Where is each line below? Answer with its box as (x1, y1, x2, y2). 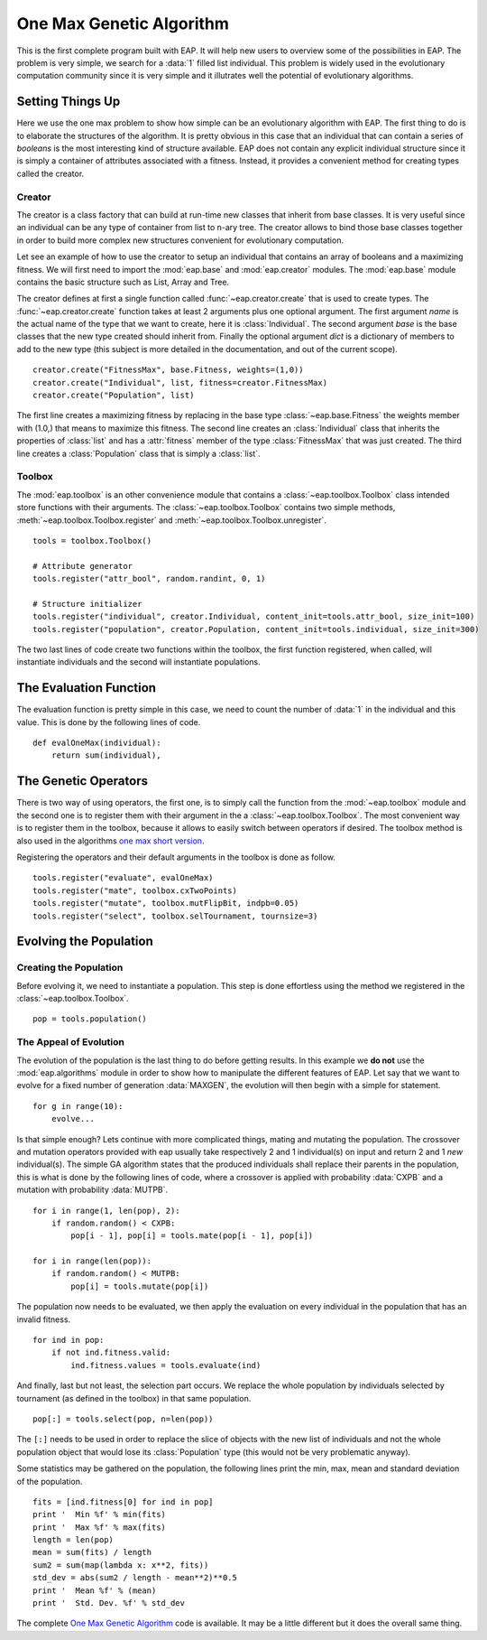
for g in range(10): (32, 1101, 124, 1111)
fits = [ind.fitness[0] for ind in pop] (32, 1496, 214, 1507)
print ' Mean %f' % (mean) (32, 1585, 157, 1596)
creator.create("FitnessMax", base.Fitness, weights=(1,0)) (32, 365, 304, 375)
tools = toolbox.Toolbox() (32, 536, 152, 545)
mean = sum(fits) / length (32, 1547, 152, 1558)
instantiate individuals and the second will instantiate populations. (16, 657, 261, 667)
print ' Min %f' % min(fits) (32, 1509, 167, 1520)
